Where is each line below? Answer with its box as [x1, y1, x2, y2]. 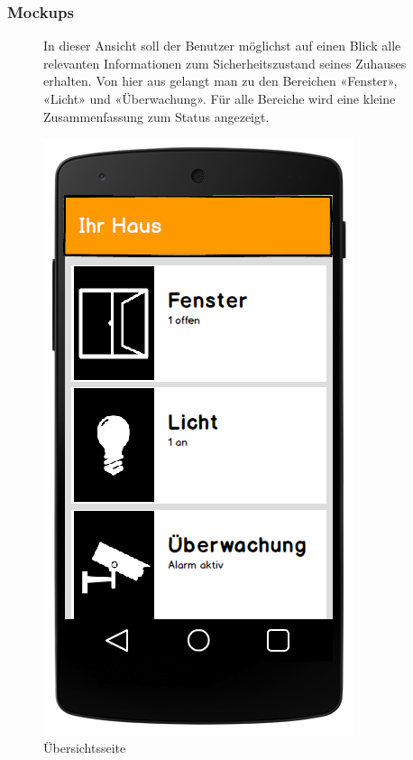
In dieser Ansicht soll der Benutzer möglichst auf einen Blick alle [43, 36, 401, 55]
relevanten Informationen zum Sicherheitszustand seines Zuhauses [43, 53, 407, 72]
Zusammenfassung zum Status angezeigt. [43, 107, 270, 125]
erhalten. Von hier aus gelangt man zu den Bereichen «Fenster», [43, 71, 398, 90]
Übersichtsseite [43, 737, 126, 756]
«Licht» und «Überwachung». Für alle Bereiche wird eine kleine [43, 89, 396, 107]
